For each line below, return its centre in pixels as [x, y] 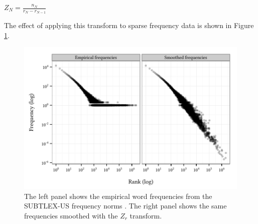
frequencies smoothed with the [71, 215]
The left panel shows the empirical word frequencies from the [118, 196]
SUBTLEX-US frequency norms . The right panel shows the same [125, 206]
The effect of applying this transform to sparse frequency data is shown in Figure [129, 25]
